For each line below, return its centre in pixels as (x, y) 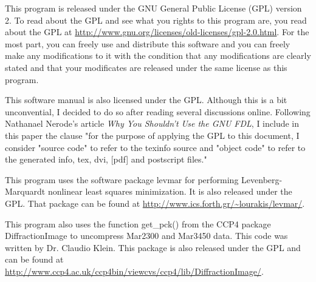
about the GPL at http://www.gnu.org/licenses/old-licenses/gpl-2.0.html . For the (157, 32)
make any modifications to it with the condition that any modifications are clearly (158, 55)
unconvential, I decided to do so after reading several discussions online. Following (158, 111)
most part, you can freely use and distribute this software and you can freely (148, 43)
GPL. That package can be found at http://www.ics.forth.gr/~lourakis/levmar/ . (155, 203)
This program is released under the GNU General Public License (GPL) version (153, 8)
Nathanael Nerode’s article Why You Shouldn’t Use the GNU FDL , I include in (152, 123)
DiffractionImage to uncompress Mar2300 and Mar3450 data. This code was (146, 236)
